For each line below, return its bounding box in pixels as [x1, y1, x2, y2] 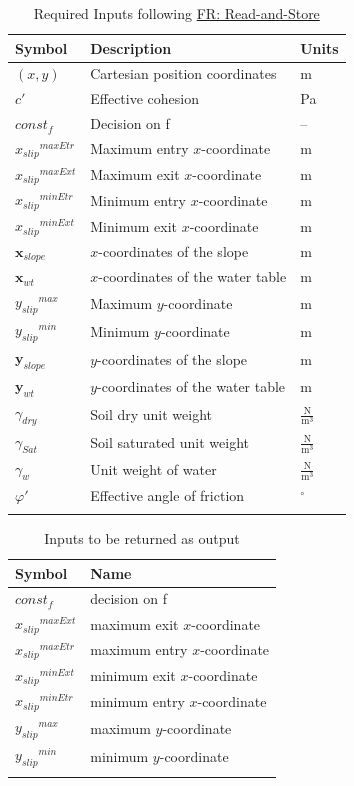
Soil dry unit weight [90, 403, 213, 424]
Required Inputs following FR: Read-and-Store [33, 3, 320, 23]
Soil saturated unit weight [90, 431, 250, 452]
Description [90, 37, 172, 58]
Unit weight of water [90, 458, 217, 479]
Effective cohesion [90, 88, 199, 109]
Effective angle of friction [90, 484, 245, 505]
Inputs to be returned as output [44, 528, 240, 548]
